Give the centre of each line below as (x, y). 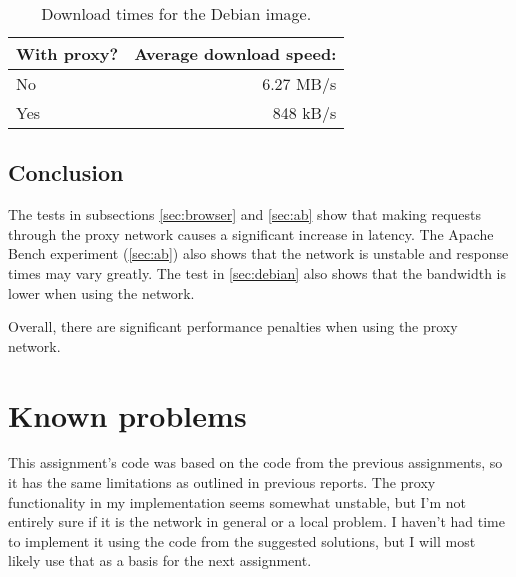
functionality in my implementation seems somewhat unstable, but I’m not (237, 501)
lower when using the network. (101, 292)
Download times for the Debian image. (176, 13)
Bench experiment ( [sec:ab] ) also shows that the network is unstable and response (258, 253)
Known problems (127, 414)
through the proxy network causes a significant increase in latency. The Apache (251, 233)
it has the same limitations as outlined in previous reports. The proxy (222, 482)
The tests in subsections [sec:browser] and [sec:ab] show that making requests (245, 214)
